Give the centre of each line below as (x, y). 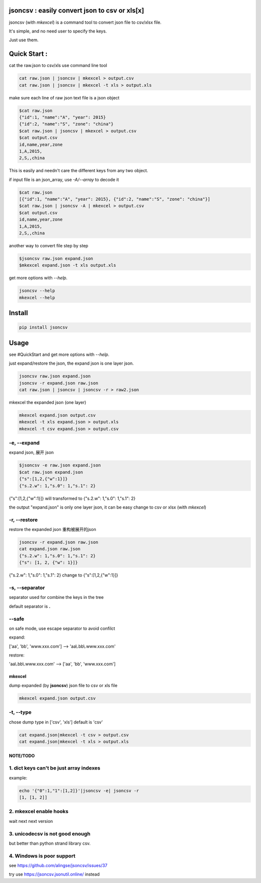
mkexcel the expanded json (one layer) (48, 402)
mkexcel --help (37, 297)
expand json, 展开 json (31, 452)
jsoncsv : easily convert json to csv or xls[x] (77, 10)
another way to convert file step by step (49, 245)
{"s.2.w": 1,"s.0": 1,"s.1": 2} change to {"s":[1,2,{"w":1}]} (64, 575)
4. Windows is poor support (42, 856)
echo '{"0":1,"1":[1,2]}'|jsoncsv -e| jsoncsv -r (79, 791)
